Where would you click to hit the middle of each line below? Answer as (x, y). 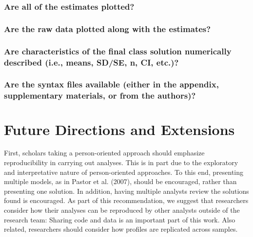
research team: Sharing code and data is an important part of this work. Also (120, 219)
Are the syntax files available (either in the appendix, (111, 84)
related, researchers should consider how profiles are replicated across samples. (121, 229)
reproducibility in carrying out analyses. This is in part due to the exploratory (121, 162)
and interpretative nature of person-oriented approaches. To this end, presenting (124, 172)
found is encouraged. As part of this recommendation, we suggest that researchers (126, 200)
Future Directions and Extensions (119, 129)
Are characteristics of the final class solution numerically (118, 51)
